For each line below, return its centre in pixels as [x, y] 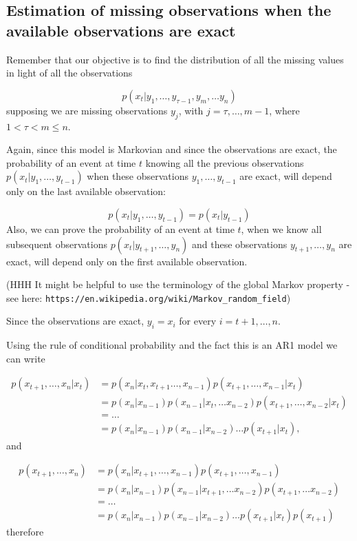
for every [198, 321]
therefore [25, 532]
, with [191, 110]
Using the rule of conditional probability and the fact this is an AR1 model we [172, 345]
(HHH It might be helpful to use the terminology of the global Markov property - [178, 284]
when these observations [138, 176]
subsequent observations [57, 244]
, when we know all [281, 228]
